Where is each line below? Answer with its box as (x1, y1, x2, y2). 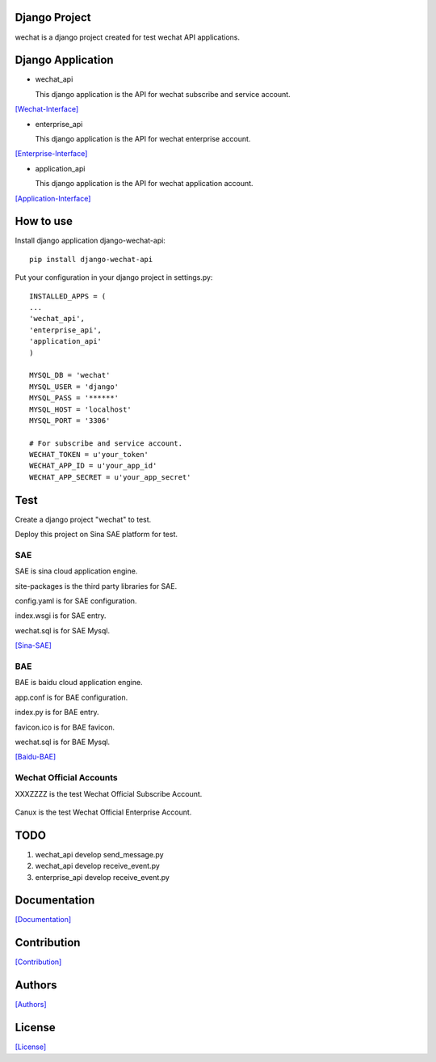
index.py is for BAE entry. (15, 708, 99, 717)
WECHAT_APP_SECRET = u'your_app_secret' (29, 472, 191, 481)
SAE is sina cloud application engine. (15, 566, 138, 576)
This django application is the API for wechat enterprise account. (35, 133, 251, 143)
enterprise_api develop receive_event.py (35, 872, 170, 882)
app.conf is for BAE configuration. (15, 692, 128, 702)
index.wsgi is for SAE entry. (15, 611, 107, 620)
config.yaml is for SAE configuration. (15, 596, 137, 606)
